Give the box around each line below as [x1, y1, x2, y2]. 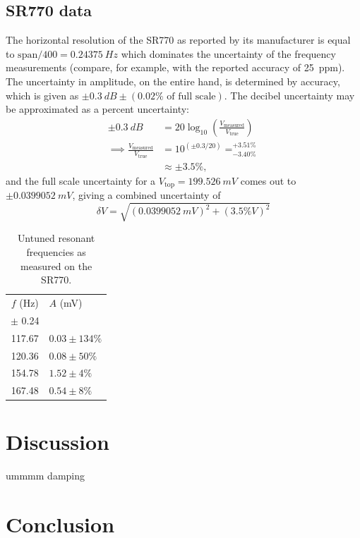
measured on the [20, 258, 92, 273]
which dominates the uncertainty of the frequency [121, 46, 336, 61]
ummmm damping [6, 468, 85, 483]
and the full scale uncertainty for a [6, 173, 156, 188]
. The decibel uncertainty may [224, 87, 355, 102]
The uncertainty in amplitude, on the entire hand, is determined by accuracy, [6, 73, 340, 88]
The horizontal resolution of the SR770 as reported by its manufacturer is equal [6, 32, 351, 47]
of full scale [167, 91, 216, 102]
